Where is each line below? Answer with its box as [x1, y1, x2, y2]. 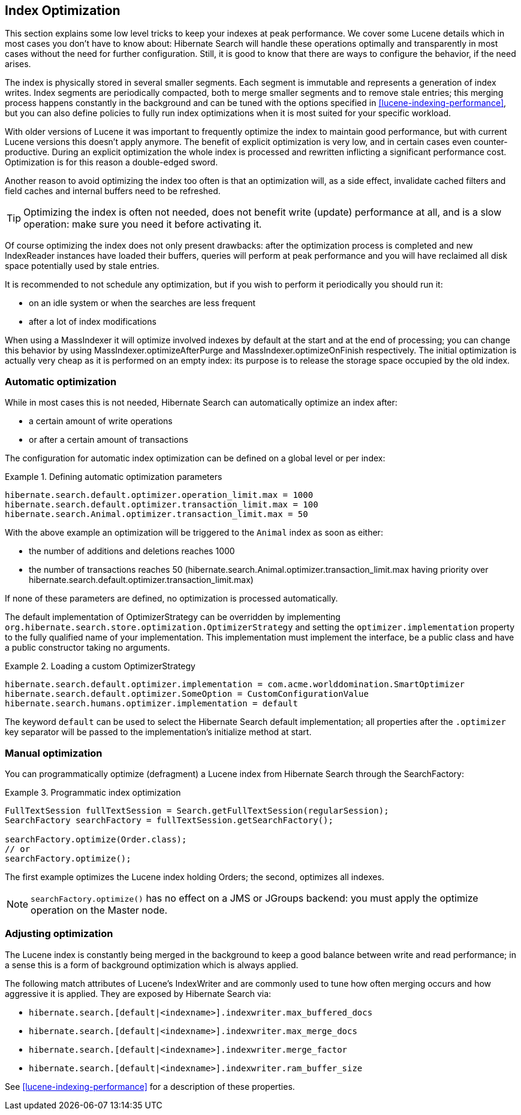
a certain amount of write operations [29, 416, 173, 427]
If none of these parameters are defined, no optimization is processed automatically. [5, 593, 338, 604]
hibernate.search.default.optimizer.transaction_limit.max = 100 [5, 500, 318, 510]
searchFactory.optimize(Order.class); [5, 834, 187, 844]
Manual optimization [5, 747, 103, 759]
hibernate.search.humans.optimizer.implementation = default [5, 699, 298, 709]
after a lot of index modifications [29, 316, 156, 327]
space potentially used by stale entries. [5, 261, 159, 271]
